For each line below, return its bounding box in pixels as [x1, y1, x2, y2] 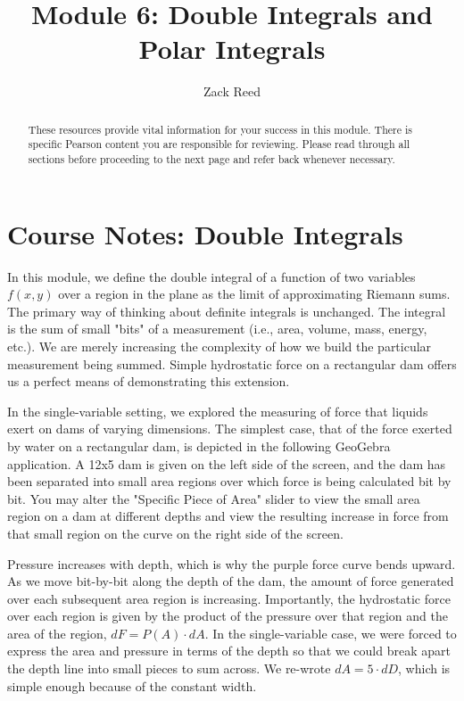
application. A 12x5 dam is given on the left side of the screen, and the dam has [7, 454, 446, 473]
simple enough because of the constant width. [7, 676, 257, 695]
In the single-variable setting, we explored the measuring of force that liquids [7, 401, 428, 420]
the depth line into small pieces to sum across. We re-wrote [7, 659, 331, 678]
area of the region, [7, 623, 107, 642]
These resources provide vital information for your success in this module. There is [28, 121, 412, 136]
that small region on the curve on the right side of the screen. [7, 524, 344, 542]
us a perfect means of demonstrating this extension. [7, 372, 290, 391]
